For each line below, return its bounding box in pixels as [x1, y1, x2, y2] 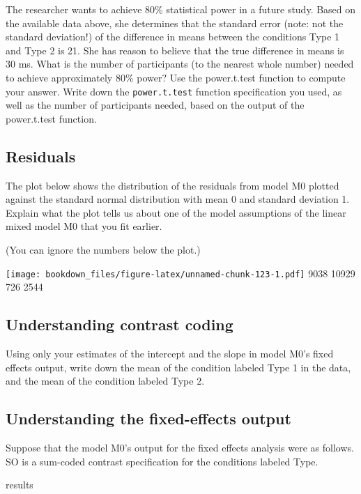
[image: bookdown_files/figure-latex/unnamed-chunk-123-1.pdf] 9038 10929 [6, 265, 355, 280]
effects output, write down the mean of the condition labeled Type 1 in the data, [6, 360, 351, 374]
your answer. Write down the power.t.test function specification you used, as [6, 84, 342, 98]
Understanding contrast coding [6, 314, 233, 335]
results [6, 477, 33, 492]
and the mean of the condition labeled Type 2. [6, 373, 205, 388]
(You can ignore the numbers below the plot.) [6, 242, 201, 256]
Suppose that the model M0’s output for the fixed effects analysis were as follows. [6, 440, 354, 455]
